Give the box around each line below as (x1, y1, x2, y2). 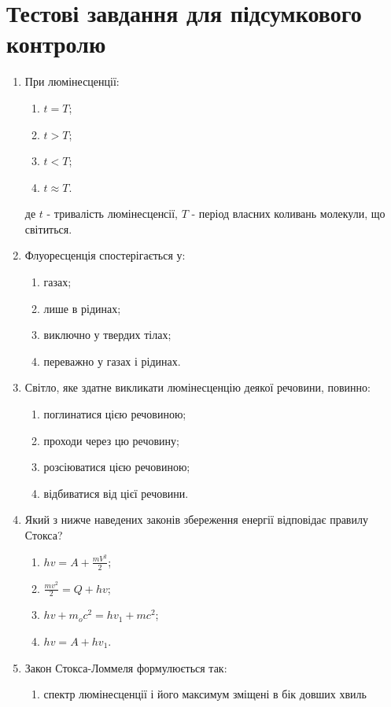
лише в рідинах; (43, 300, 121, 316)
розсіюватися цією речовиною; (43, 458, 190, 475)
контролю (6, 28, 106, 60)
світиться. (24, 220, 72, 237)
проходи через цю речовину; (43, 432, 179, 448)
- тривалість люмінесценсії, (46, 205, 179, 222)
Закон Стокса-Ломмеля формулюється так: (24, 659, 227, 676)
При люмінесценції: (24, 73, 120, 90)
